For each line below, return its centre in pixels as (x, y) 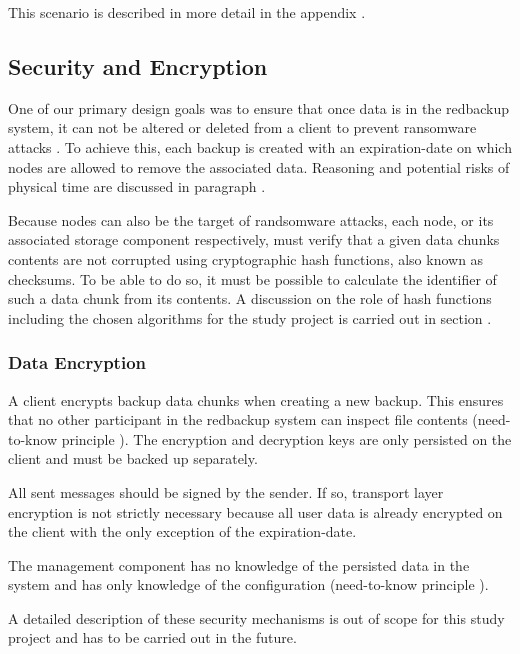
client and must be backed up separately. (133, 458)
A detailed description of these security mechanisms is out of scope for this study (256, 617)
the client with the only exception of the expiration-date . (182, 531)
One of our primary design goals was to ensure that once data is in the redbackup (259, 107)
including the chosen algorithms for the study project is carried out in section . (250, 317)
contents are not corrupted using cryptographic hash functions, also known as (246, 258)
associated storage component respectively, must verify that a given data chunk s (254, 239)
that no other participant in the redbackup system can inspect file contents (238, 419)
